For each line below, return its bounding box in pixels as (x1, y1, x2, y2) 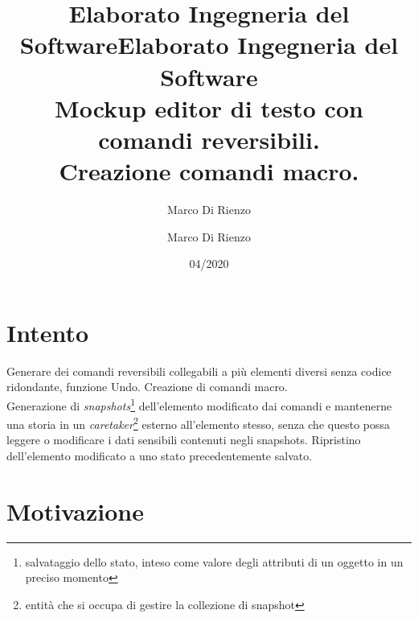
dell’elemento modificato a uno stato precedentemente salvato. (6, 447, 313, 464)
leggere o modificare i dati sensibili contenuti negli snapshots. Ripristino (6, 431, 361, 448)
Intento (6, 315, 89, 348)
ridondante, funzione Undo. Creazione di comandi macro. (6, 378, 288, 395)
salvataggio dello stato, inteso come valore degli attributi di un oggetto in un (25, 553, 404, 570)
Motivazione (6, 494, 144, 527)
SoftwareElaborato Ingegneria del (19, 28, 399, 61)
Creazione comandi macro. (59, 154, 359, 187)
